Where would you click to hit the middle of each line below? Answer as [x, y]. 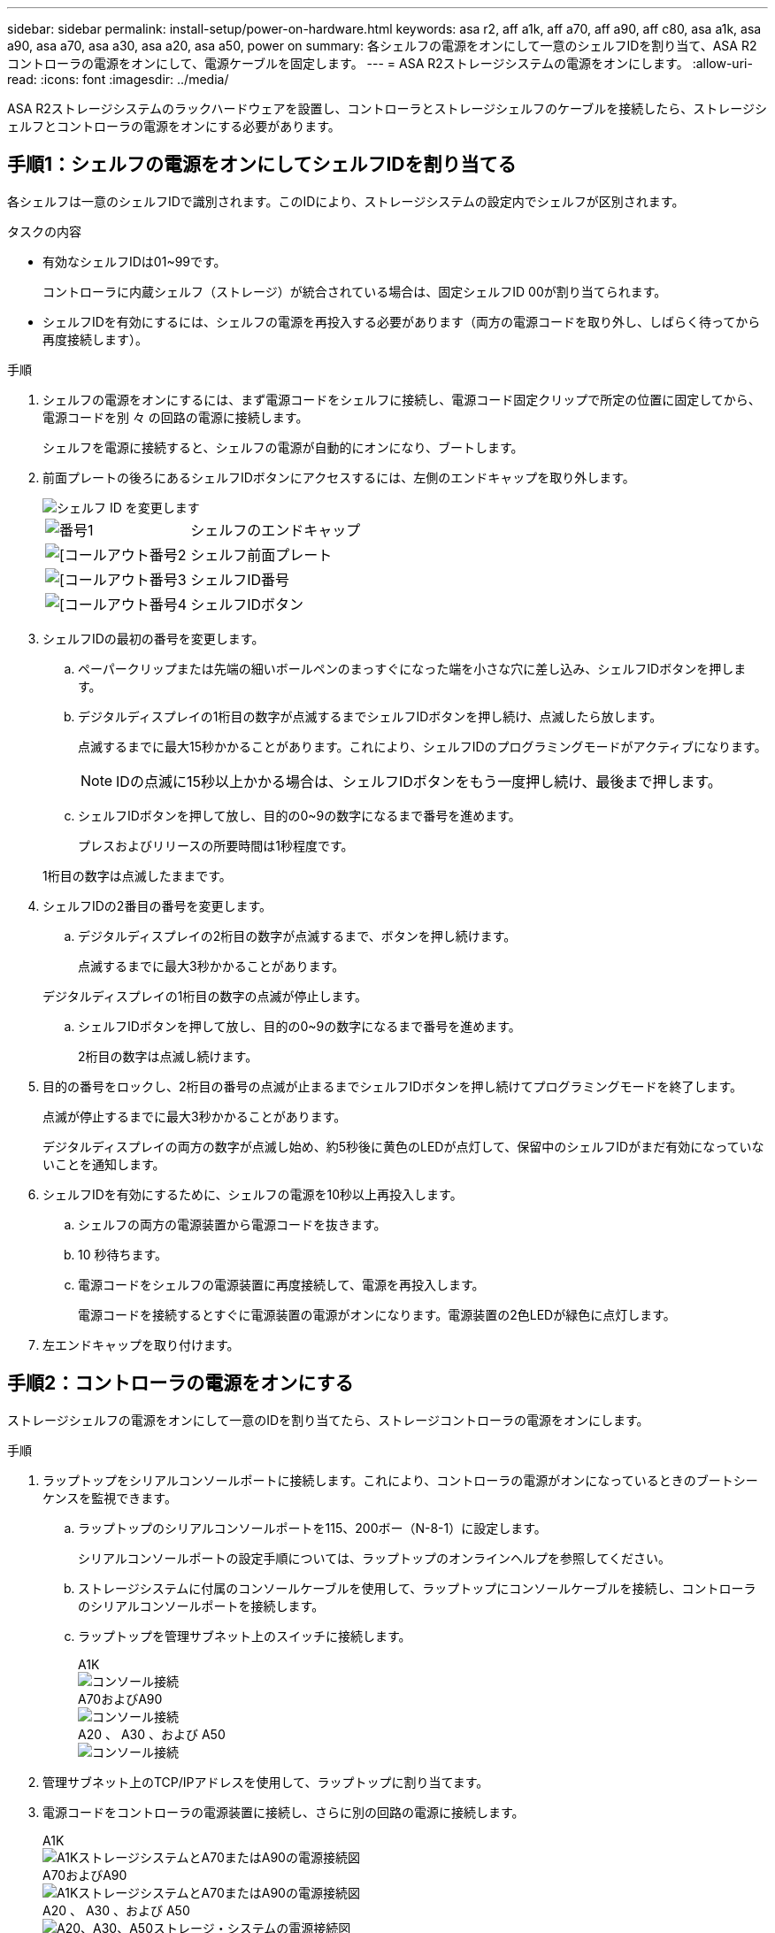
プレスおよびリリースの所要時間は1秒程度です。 [216, 845]
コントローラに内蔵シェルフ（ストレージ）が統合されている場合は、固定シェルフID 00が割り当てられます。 [355, 291]
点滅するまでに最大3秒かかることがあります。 [211, 966]
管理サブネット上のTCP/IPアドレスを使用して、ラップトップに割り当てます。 [266, 1782]
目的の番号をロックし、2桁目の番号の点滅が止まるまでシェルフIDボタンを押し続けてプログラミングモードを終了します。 [392, 1086]
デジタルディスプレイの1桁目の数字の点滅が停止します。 [205, 996]
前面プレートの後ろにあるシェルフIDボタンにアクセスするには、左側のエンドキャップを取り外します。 [339, 477]
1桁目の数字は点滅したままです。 [137, 875]
